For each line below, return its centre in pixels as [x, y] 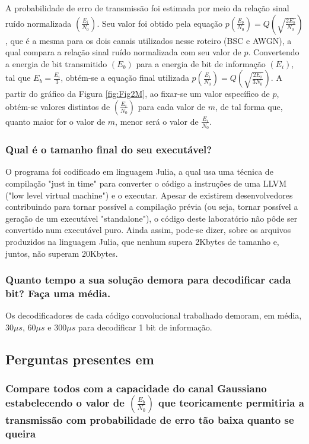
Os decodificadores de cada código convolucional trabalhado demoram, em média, [154, 315]
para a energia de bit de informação [201, 63]
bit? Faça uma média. [58, 293]
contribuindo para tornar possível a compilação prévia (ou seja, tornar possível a [152, 207]
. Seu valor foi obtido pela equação [160, 23]
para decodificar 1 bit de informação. [145, 327]
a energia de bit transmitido [56, 63]
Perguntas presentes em [80, 359]
